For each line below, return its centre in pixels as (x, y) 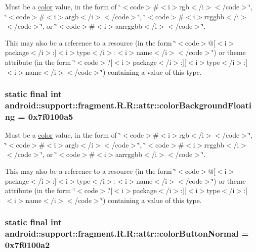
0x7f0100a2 (27, 245)
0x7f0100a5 (51, 116)
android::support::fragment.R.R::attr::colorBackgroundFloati (128, 105)
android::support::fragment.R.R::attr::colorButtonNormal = (127, 233)
